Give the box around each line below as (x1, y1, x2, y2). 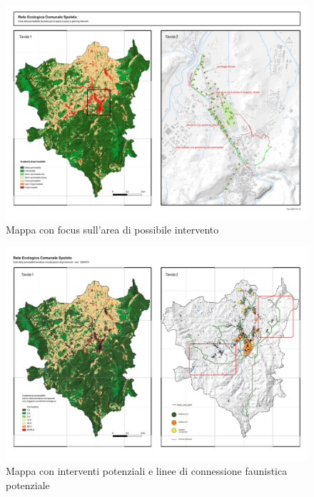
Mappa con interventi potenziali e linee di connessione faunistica (6, 463, 288, 478)
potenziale (6, 477, 50, 492)
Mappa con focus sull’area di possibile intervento (6, 222, 219, 237)
